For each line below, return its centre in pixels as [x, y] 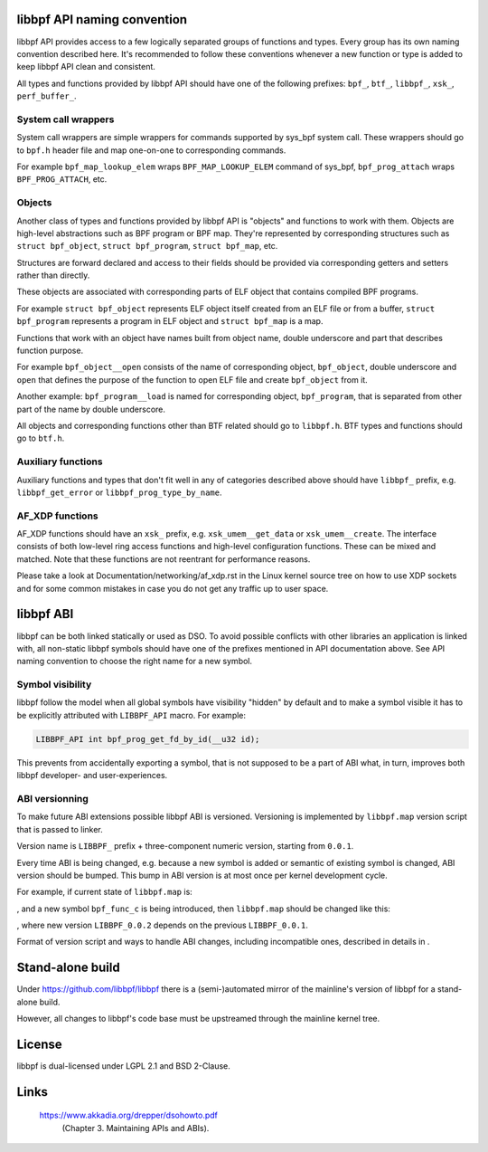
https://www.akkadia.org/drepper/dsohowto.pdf [129, 1115]
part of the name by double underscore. [91, 409]
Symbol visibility [54, 685]
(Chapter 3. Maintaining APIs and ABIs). [136, 1128]
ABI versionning [53, 798]
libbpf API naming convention [102, 19]
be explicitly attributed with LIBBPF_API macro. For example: [131, 715]
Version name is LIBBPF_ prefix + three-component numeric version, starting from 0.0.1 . [185, 846]
